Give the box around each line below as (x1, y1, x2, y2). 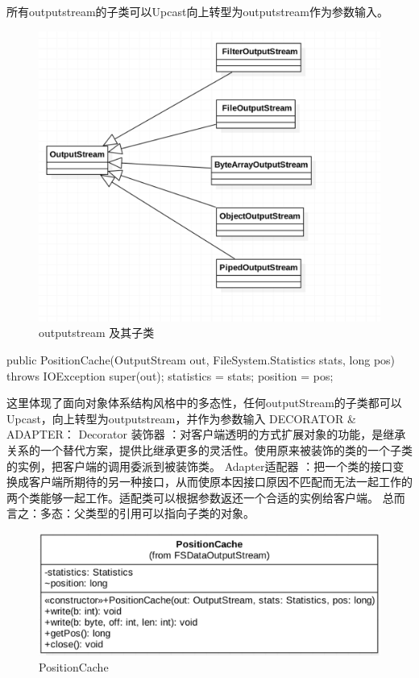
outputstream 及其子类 (39, 324, 155, 341)
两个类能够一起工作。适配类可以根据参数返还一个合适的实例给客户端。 (6, 489, 379, 505)
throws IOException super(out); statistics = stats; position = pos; (6, 367, 334, 384)
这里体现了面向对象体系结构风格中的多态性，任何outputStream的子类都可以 (6, 394, 402, 411)
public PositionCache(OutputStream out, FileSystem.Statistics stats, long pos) (6, 351, 396, 368)
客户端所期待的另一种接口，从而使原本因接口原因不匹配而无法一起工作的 (28, 473, 413, 490)
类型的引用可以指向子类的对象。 (85, 505, 255, 522)
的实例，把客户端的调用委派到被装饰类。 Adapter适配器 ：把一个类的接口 (6, 457, 393, 474)
